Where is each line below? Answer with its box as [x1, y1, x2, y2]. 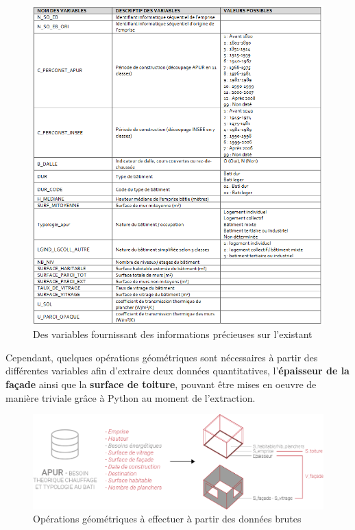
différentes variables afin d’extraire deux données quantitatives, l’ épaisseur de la [5, 363, 350, 378]
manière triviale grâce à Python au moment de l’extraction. [5, 390, 256, 405]
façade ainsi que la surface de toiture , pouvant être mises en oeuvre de [5, 376, 317, 391]
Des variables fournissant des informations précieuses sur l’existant [33, 327, 313, 341]
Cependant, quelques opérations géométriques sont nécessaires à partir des [5, 350, 318, 364]
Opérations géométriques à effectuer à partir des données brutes [33, 511, 302, 526]
